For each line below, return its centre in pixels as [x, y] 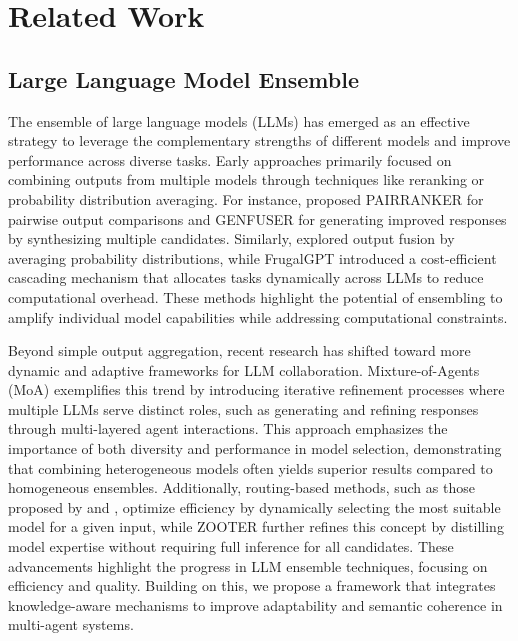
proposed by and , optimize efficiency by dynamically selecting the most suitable [254, 506]
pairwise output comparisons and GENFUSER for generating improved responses [257, 218]
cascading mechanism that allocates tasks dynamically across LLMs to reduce [246, 277]
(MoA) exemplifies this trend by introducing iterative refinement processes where [256, 389]
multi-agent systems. [71, 624]
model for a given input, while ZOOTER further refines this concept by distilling [256, 526]
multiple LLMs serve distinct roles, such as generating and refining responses [243, 408]
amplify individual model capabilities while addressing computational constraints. [258, 316]
